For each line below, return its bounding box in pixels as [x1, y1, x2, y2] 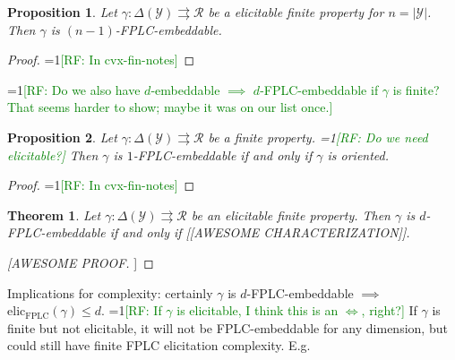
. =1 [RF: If [100, 301, 162, 320]
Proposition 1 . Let [7, 3, 117, 21]
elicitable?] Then [7, 145, 99, 164]
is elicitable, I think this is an [176, 301, 339, 320]
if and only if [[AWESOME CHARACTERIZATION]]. [109, 223, 410, 242]
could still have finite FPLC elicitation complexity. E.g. [7, 336, 311, 355]
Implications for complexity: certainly [7, 283, 213, 302]
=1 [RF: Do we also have [7, 80, 141, 99]
